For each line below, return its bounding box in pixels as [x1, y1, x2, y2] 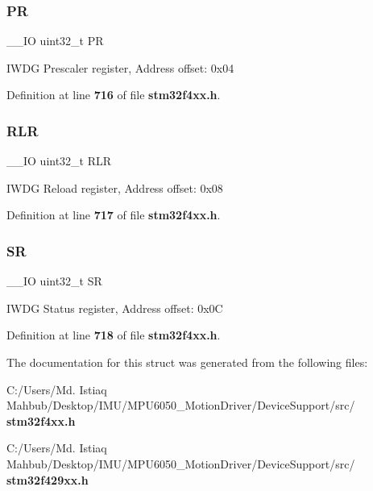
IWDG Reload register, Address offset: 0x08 [6, 179, 223, 196]
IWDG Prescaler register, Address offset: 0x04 [6, 59, 234, 76]
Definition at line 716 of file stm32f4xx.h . [6, 86, 221, 103]
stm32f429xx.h [6, 471, 89, 488]
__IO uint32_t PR [6, 32, 104, 49]
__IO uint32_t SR [6, 273, 102, 289]
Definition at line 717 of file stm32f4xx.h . [6, 206, 221, 223]
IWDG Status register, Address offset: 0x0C [6, 299, 223, 316]
